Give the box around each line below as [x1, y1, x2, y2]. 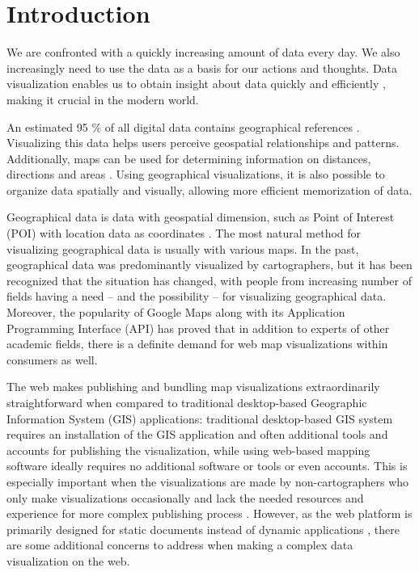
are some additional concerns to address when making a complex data [6, 536, 353, 553]
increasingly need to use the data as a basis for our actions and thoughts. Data [6, 59, 398, 76]
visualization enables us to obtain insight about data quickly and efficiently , [6, 75, 386, 92]
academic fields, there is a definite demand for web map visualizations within [6, 335, 388, 352]
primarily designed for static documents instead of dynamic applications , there [6, 520, 400, 537]
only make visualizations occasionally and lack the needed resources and [6, 489, 364, 506]
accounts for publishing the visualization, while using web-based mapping [6, 441, 370, 458]
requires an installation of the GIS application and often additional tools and [6, 426, 388, 443]
